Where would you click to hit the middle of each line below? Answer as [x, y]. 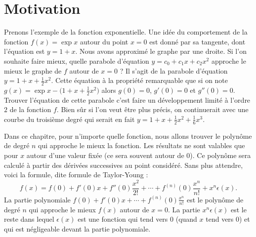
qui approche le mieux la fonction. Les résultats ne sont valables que [142, 145]
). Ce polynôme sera [220, 155]
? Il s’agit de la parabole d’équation [174, 70]
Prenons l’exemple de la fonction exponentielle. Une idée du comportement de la [126, 32]
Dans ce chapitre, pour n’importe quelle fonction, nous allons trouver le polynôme [128, 136]
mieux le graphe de [33, 70]
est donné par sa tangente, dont [197, 41]
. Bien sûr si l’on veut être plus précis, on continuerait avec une [152, 109]
